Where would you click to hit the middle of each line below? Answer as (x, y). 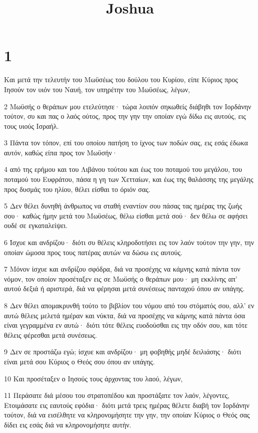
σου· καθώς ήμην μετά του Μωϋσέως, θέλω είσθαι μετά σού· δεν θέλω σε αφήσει (126, 215)
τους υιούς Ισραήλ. (31, 126)
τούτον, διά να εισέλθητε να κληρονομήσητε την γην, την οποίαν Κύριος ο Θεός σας (127, 415)
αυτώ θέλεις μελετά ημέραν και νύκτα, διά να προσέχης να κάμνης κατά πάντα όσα (125, 315)
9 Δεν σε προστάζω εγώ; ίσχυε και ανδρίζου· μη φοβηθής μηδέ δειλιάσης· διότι (123, 352)
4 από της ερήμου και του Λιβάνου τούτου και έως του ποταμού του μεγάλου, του (123, 169)
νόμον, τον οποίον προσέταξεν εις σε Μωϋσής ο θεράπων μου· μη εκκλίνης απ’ (121, 278)
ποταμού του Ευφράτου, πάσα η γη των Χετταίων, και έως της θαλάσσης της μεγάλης (129, 179)
